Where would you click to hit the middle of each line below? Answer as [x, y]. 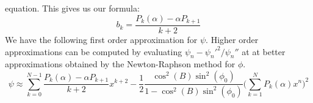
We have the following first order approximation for [101, 40]
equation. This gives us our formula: [72, 8]
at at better [264, 51]
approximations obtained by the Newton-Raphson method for [120, 64]
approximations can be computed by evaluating [94, 51]
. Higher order [232, 40]
